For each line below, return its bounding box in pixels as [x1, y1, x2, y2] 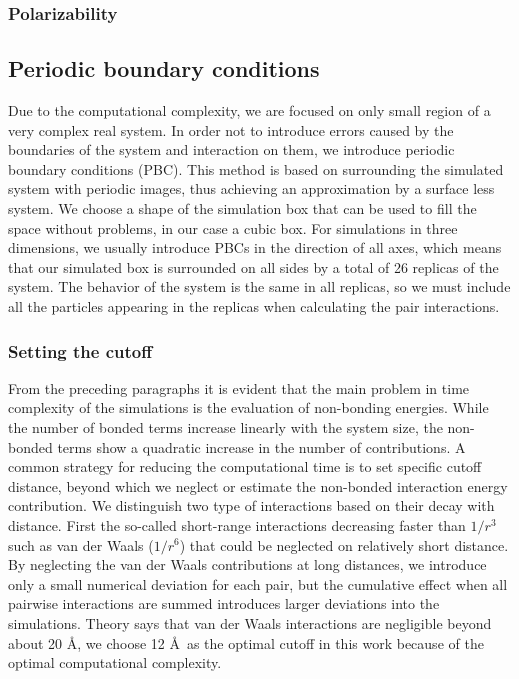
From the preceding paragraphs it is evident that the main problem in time [8, 377, 470, 398]
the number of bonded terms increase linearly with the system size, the [8, 416, 443, 437]
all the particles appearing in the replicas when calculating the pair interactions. [8, 295, 500, 316]
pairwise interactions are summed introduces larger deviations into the [8, 593, 440, 614]
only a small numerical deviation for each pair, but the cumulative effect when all [8, 573, 508, 594]
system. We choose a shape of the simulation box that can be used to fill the [8, 198, 477, 219]
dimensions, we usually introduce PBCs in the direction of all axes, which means [8, 237, 502, 258]
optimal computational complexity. [8, 652, 222, 673]
